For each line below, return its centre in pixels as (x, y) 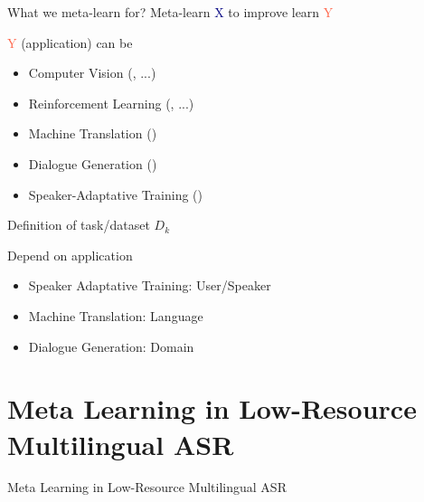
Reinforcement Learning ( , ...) (111, 103)
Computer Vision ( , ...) (92, 73)
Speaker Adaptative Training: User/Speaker (150, 285)
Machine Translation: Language (116, 315)
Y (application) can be (70, 42)
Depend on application (70, 255)
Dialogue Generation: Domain (111, 346)
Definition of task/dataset (79, 225)
